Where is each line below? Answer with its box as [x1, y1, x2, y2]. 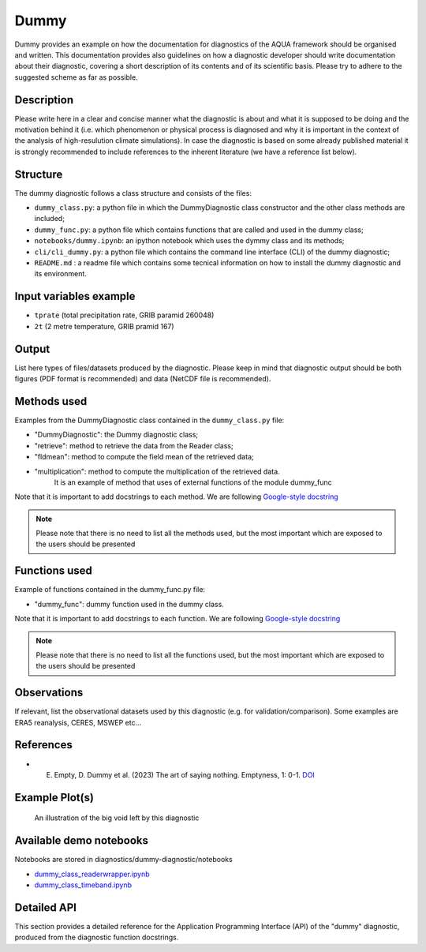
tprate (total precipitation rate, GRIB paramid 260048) [34, 310, 215, 320]
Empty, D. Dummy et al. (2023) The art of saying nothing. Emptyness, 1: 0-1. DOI [54, 770, 315, 779]
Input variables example [14, 290, 136, 303]
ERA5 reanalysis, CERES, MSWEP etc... [14, 718, 142, 727]
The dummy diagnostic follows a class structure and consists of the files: [14, 188, 252, 197]
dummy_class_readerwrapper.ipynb [34, 869, 150, 879]
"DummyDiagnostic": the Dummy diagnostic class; [34, 430, 199, 440]
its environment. [34, 269, 87, 279]
